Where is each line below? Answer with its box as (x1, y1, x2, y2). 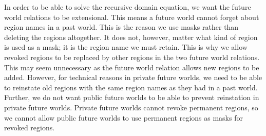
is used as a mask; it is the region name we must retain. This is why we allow (4, 42, 248, 52)
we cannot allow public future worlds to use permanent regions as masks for (4, 112, 243, 123)
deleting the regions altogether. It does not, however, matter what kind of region (4, 31, 258, 42)
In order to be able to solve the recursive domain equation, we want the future (4, 2, 251, 12)
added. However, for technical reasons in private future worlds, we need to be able (4, 72, 262, 83)
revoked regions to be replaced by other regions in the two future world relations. (4, 51, 260, 62)
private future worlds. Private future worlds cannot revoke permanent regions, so (4, 102, 258, 112)
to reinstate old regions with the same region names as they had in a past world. (4, 82, 258, 92)
